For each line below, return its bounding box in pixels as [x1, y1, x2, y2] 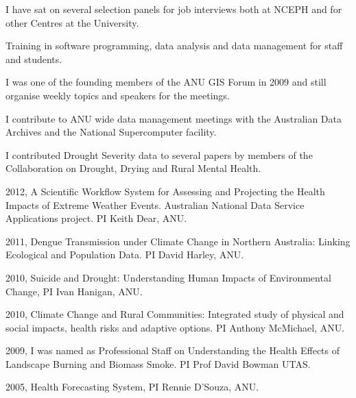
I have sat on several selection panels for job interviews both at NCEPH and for [5, 2, 342, 16]
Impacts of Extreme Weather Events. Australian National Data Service [5, 197, 305, 212]
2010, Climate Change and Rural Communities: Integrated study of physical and [5, 307, 344, 321]
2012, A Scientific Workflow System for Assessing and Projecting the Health [5, 184, 325, 198]
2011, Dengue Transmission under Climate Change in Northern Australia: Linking [5, 234, 351, 248]
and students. [5, 51, 62, 66]
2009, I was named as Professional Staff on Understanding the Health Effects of [5, 343, 340, 358]
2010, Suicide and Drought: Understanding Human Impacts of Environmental [5, 270, 331, 284]
